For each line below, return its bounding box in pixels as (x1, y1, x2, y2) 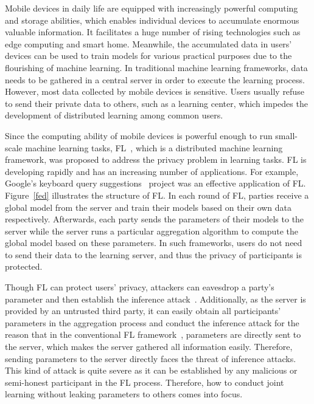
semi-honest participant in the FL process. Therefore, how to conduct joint (5, 375, 284, 388)
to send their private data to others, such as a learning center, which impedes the (5, 97, 308, 109)
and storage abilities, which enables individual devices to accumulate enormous (5, 13, 299, 26)
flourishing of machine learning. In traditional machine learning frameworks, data (5, 61, 308, 74)
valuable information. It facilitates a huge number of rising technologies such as (5, 26, 301, 38)
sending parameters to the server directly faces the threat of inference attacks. (5, 352, 296, 365)
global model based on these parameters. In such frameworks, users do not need (5, 236, 302, 249)
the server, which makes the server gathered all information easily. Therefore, (5, 340, 293, 353)
